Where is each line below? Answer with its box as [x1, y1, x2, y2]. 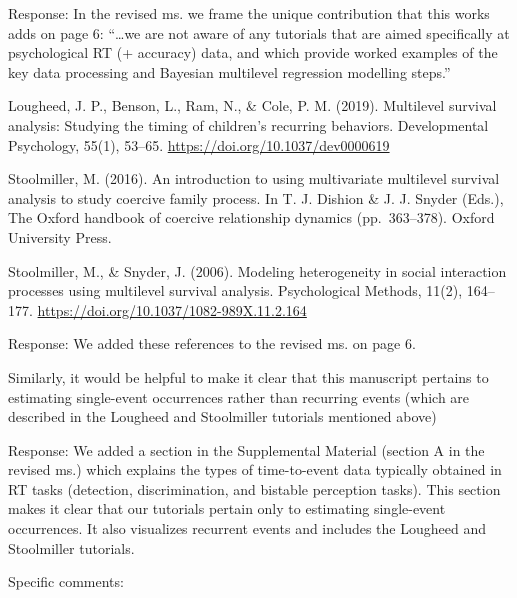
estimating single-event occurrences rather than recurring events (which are [8, 386, 470, 407]
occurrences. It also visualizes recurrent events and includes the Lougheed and [8, 518, 486, 539]
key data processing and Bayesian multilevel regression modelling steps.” [8, 61, 451, 82]
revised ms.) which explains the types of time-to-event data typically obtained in [8, 459, 502, 480]
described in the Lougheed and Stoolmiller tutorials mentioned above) [8, 406, 437, 427]
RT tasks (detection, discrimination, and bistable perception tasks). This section [8, 478, 501, 499]
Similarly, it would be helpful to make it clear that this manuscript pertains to [8, 366, 489, 387]
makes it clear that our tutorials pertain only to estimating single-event [8, 498, 446, 519]
